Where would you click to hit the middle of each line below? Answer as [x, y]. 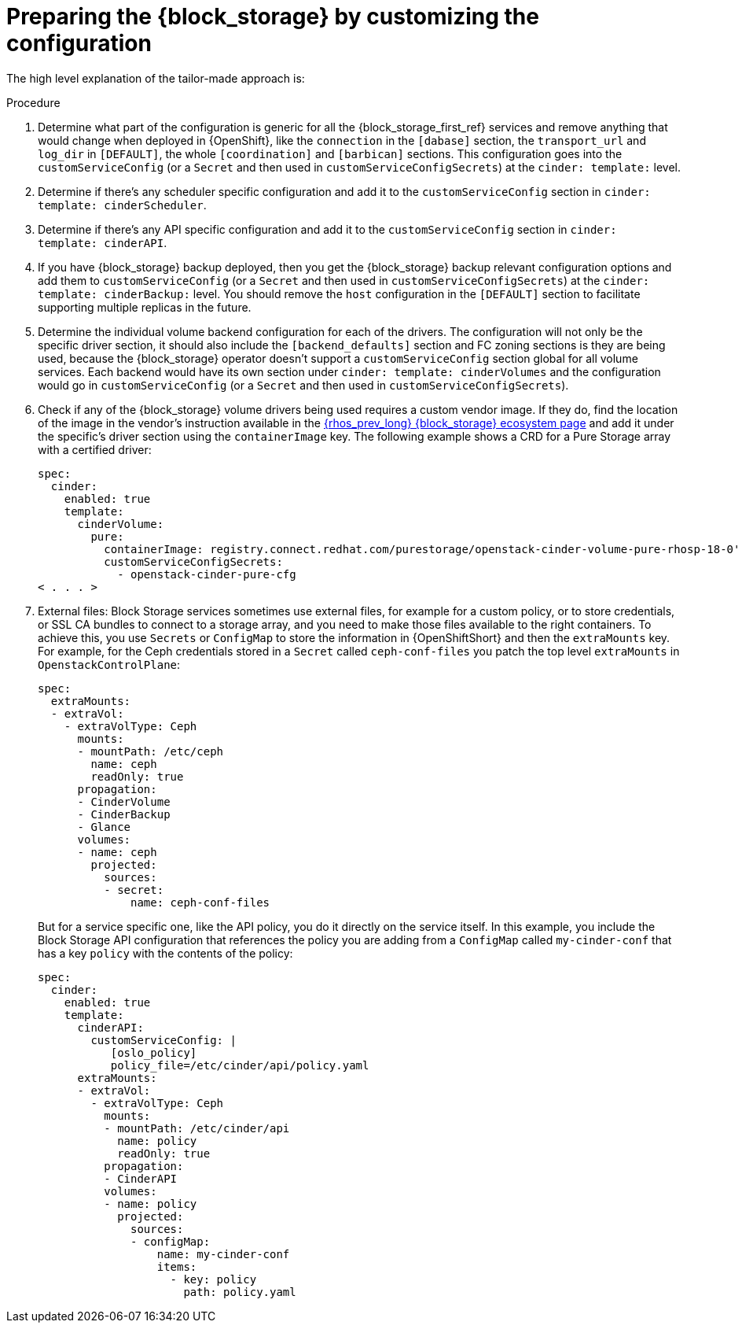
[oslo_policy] [154, 1052]
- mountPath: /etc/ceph [151, 751]
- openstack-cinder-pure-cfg [207, 574]
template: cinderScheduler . [122, 205]
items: [177, 1266]
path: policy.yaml [240, 1292]
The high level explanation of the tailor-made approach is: [156, 78]
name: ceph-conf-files [200, 902]
